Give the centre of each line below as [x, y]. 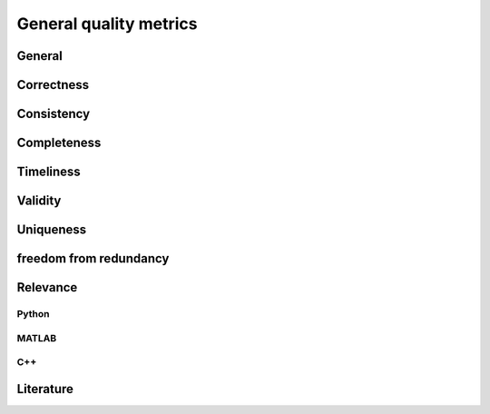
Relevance [47, 287]
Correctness [53, 85]
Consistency [54, 114]
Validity [39, 201]
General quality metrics [107, 24]
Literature [45, 389]
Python [33, 314]
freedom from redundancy [93, 259]
